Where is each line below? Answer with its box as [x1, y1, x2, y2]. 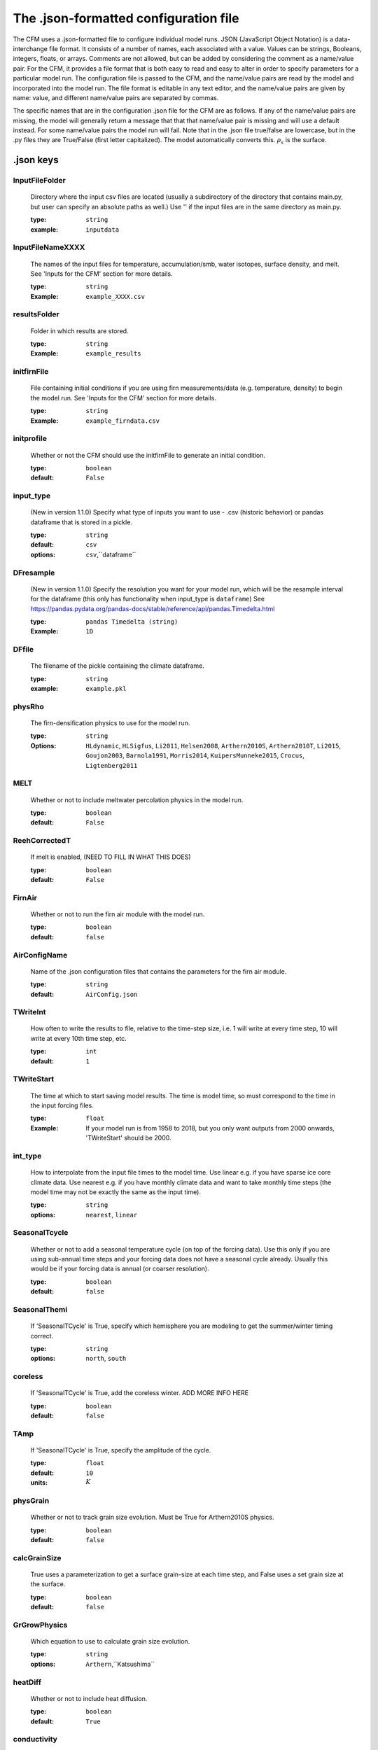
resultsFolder [13, 309, 59, 319]
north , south [85, 1354, 127, 1363]
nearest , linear [85, 1210, 138, 1219]
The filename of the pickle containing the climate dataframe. [30, 661, 204, 670]
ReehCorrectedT [13, 836, 71, 846]
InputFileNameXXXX [13, 242, 85, 252]
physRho [13, 701, 45, 711]
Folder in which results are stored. [30, 326, 129, 335]
